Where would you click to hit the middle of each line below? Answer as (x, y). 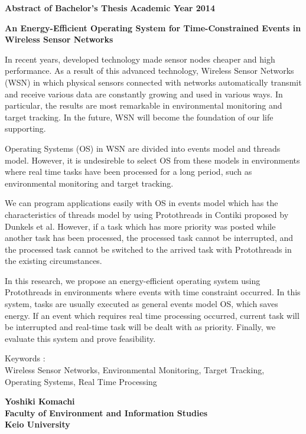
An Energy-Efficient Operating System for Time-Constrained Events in (153, 27)
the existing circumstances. (53, 261)
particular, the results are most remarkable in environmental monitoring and (144, 105)
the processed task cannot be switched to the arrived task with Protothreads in (148, 249)
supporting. (25, 128)
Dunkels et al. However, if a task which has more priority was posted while (140, 226)
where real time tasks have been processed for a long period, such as (128, 172)
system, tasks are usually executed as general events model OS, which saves (141, 304)
